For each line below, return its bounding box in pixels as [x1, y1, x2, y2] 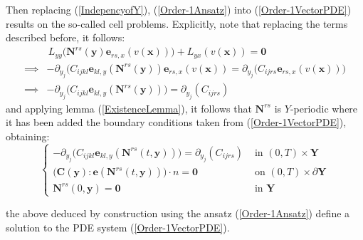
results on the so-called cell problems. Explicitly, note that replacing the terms [6, 16, 348, 31]
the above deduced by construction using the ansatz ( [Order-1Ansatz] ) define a [6, 205, 350, 220]
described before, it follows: [6, 30, 125, 45]
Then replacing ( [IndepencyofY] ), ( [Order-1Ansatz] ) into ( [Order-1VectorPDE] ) [6, 2, 352, 16]
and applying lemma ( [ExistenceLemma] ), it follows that [6, 100, 252, 115]
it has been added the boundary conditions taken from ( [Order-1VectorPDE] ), [6, 115, 347, 130]
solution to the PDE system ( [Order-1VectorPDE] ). [6, 219, 230, 234]
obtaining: [6, 128, 50, 143]
